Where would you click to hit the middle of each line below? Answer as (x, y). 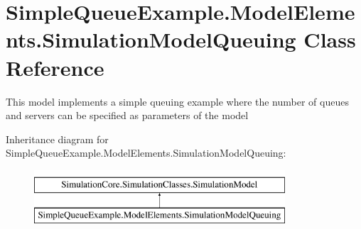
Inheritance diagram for (57, 139)
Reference (55, 67)
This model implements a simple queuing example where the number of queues (177, 101)
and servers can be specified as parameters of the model (127, 115)
